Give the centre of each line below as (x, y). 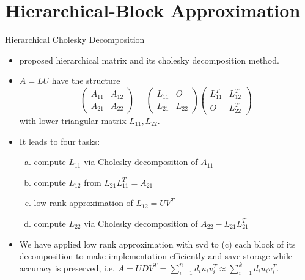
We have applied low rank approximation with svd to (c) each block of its (157, 244)
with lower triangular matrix (73, 120)
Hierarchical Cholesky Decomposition (75, 39)
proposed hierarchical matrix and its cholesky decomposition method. (149, 60)
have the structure (86, 80)
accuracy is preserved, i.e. (67, 267)
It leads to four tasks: (60, 141)
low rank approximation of (83, 203)
